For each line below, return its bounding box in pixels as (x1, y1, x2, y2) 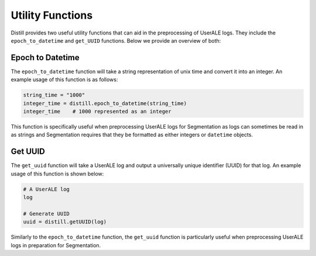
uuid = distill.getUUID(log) (23, 219, 107, 225)
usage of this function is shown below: (11, 170, 104, 177)
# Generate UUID (23, 210, 70, 217)
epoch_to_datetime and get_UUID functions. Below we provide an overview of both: (11, 37, 221, 44)
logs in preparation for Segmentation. (11, 241, 101, 248)
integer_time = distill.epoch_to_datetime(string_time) (23, 100, 187, 106)
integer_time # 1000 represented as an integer (23, 108, 172, 115)
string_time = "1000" (23, 92, 85, 99)
